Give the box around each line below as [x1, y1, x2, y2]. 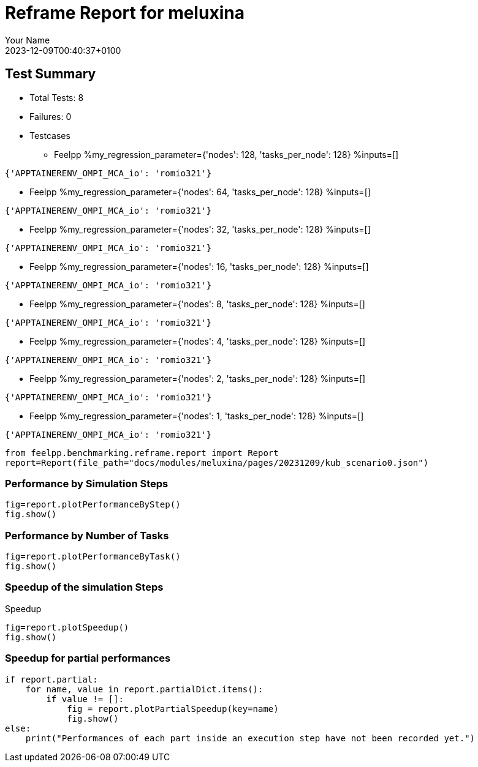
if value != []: [46, 694, 124, 704]
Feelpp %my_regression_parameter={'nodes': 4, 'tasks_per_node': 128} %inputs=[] [29, 335, 366, 346]
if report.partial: [5, 674, 98, 684]
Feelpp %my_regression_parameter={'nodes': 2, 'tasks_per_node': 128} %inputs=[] [29, 373, 366, 384]
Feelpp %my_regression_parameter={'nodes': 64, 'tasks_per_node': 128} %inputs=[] [29, 186, 371, 197]
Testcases [29, 130, 70, 141]
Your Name [5, 34, 50, 45]
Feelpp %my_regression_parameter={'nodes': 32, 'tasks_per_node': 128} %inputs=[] [29, 223, 371, 234]
